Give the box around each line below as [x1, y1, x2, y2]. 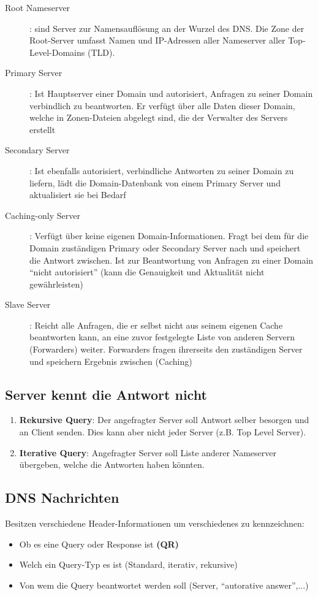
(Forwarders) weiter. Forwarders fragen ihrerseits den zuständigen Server [29, 343, 303, 356]
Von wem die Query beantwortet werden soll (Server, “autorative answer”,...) [19, 578, 309, 591]
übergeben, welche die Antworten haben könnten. [19, 458, 205, 471]
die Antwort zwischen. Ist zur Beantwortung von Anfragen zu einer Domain [29, 253, 314, 266]
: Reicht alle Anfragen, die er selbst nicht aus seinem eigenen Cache [29, 318, 283, 331]
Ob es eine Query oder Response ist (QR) [19, 537, 179, 550]
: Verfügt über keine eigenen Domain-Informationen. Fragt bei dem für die [29, 229, 309, 242]
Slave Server [5, 298, 51, 311]
